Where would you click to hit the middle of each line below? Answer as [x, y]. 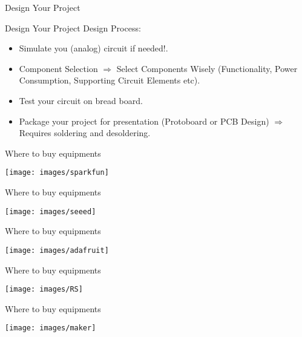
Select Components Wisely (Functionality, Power [207, 68]
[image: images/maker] [51, 328]
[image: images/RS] [44, 290]
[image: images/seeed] [51, 211]
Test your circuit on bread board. [81, 100]
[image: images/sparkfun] [57, 173]
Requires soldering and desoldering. [85, 133]
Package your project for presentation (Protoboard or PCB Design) [144, 121]
